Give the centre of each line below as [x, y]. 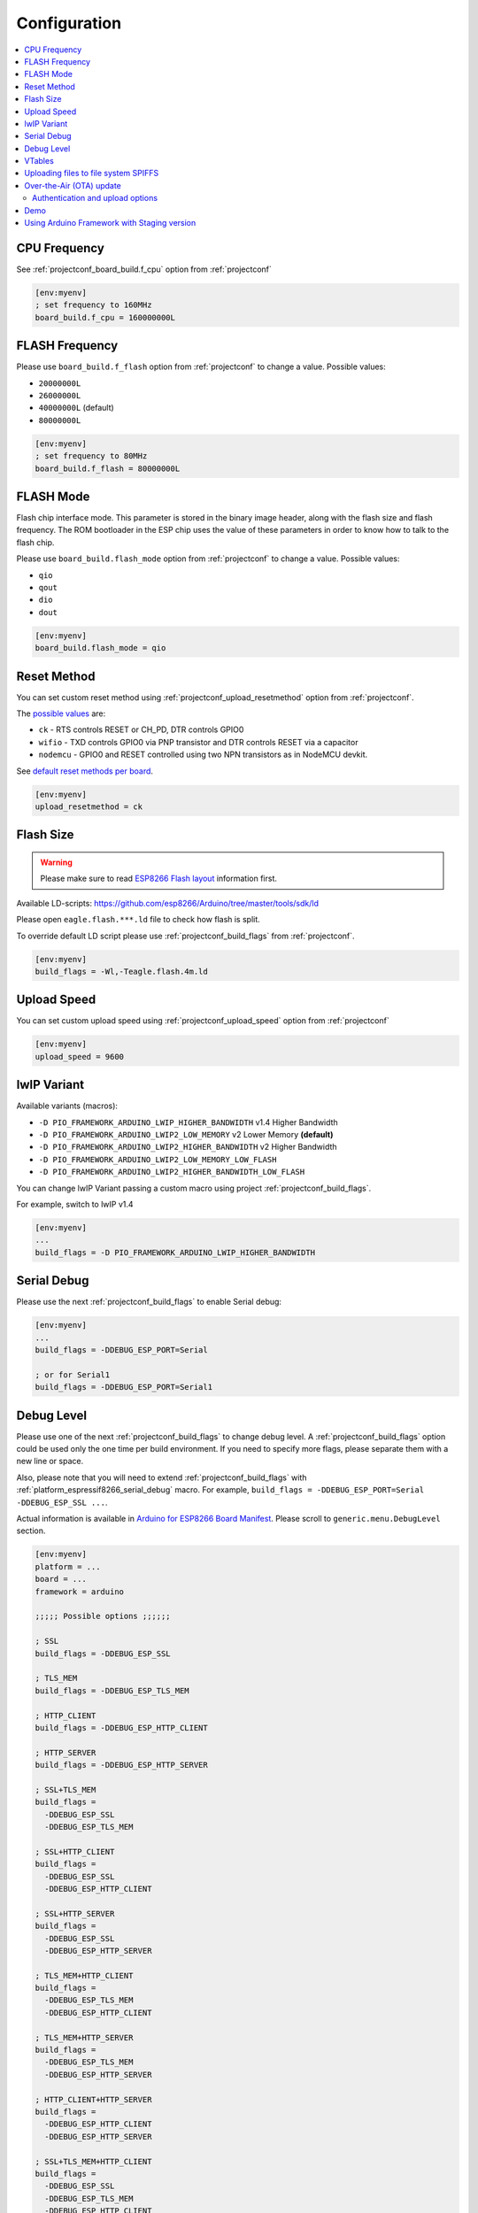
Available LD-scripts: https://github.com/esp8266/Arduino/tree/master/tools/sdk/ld [167, 903]
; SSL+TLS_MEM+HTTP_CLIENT [93, 2161]
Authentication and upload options [95, 198]
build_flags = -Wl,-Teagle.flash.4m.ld [121, 971]
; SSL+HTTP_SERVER [75, 1913]
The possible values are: [61, 713]
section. [31, 1531]
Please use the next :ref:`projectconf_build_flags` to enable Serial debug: [149, 1302]
